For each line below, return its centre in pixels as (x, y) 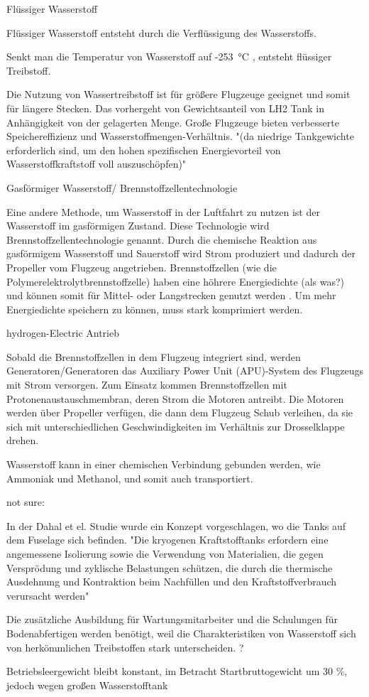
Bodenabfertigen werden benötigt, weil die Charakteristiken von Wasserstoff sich (181, 633)
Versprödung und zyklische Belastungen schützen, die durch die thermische (170, 567)
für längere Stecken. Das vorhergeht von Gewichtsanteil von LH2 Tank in (166, 108)
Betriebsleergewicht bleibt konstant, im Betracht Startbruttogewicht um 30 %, (177, 671)
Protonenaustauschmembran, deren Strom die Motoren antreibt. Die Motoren (175, 398)
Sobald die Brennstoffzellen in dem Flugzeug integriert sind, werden (154, 356)
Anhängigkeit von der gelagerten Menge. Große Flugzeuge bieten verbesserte (173, 122)
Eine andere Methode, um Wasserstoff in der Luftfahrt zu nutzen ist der (163, 211)
